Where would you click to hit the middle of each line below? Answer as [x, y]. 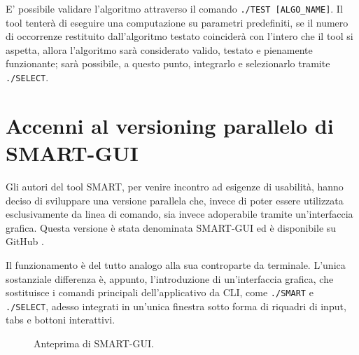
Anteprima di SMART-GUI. [94, 343]
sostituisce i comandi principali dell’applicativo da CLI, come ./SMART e [160, 292]
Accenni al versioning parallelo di [170, 125]
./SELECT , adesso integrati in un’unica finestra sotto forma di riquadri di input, [176, 306]
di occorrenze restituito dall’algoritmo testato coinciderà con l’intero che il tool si [179, 36]
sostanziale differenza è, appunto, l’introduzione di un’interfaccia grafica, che [170, 278]
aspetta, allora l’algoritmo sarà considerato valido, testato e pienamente [159, 49]
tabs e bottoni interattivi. [61, 320]
